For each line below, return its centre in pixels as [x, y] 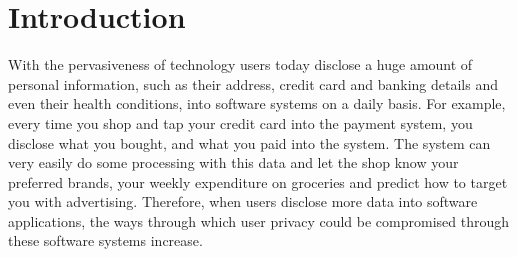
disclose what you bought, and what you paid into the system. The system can [249, 142]
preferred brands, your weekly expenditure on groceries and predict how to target [258, 181]
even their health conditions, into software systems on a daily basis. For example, [257, 103]
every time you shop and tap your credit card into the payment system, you [240, 122]
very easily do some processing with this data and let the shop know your [233, 162]
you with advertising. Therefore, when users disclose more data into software [243, 201]
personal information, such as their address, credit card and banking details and [253, 83]
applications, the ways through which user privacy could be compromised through [259, 220]
